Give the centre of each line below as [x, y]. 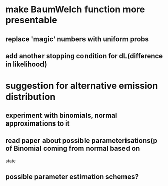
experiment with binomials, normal [61, 115]
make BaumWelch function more [75, 9]
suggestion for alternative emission [82, 86]
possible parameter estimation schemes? [72, 177]
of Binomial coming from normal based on [73, 148]
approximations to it [37, 123]
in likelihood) [26, 64]
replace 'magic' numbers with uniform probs [77, 39]
